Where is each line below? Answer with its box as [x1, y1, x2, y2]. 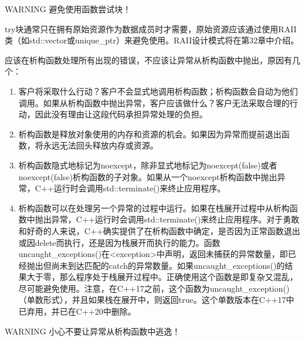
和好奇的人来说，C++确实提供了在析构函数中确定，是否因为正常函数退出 [18, 224, 300, 237]
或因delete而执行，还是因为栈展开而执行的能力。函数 [18, 236, 221, 248]
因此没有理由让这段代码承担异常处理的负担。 [35, 108, 208, 120]
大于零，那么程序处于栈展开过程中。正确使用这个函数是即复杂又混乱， [26, 271, 298, 283]
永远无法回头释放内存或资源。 [43, 139, 158, 151]
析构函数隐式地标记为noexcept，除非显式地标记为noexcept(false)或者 [18, 158, 277, 171]
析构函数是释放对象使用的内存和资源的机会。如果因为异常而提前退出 [18, 127, 282, 140]
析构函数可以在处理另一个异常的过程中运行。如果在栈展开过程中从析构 [18, 201, 290, 214]
